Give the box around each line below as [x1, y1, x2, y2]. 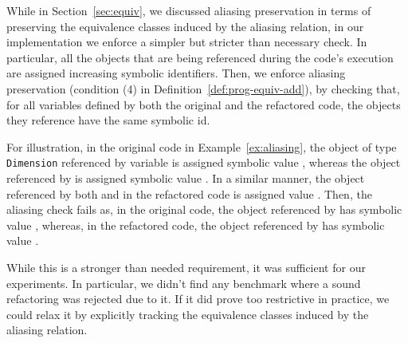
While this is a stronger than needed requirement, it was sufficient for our [6, 258, 366, 275]
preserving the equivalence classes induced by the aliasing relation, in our [6, 18, 364, 34]
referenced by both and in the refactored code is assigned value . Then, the [6, 185, 372, 202]
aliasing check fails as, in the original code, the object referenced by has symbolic [6, 201, 402, 218]
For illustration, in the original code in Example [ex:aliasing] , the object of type [6, 138, 397, 155]
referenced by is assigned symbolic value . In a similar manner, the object [6, 170, 365, 186]
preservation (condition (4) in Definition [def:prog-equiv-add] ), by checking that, [6, 80, 400, 97]
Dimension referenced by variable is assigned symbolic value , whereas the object [6, 154, 401, 171]
